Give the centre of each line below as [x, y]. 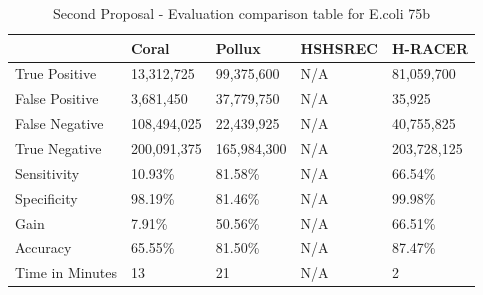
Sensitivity [47, 172]
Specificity [46, 197]
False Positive [57, 98]
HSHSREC [339, 47]
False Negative [59, 123]
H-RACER [430, 47]
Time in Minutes [66, 272]
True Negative [58, 147]
